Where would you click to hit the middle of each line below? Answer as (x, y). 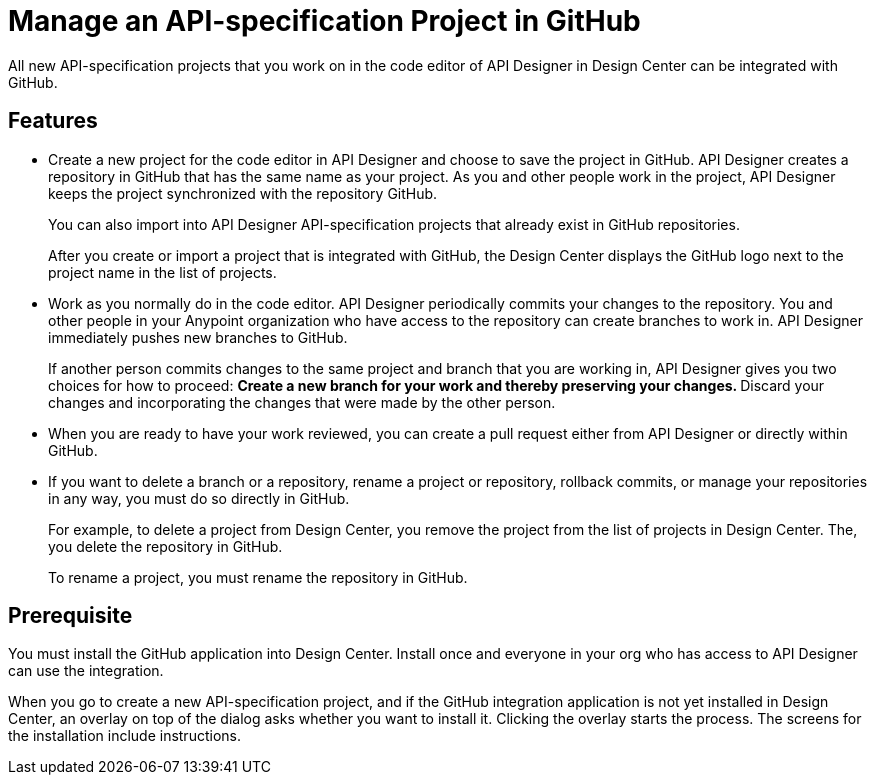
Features (53, 121)
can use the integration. (86, 671)
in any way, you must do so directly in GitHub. (199, 498)
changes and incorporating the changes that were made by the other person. (302, 402)
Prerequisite (70, 616)
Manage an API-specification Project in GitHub (324, 21)
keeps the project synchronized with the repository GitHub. (243, 193)
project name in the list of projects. (162, 272)
